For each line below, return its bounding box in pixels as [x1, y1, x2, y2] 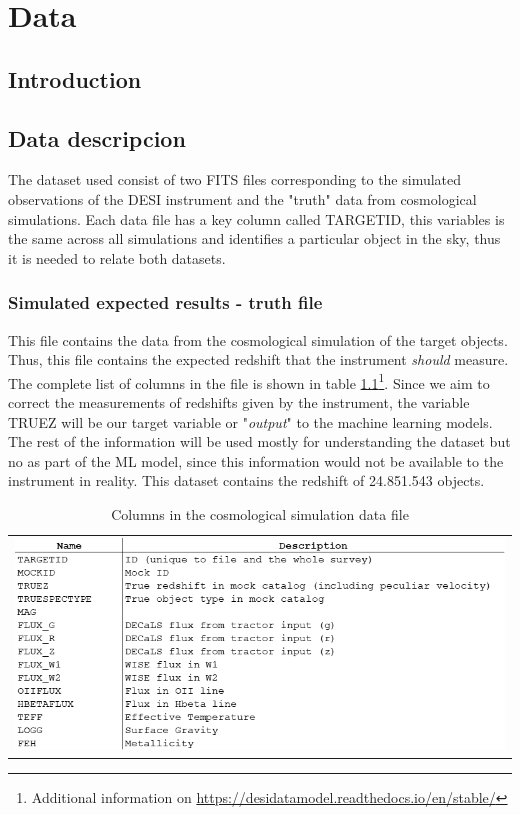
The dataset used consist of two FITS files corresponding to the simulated [8, 169, 462, 190]
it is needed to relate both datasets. [8, 247, 226, 268]
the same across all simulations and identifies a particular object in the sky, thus [8, 228, 501, 249]
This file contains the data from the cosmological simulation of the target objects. [8, 329, 508, 350]
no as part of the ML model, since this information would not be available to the [8, 450, 504, 471]
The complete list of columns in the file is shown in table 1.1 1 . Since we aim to [8, 369, 490, 393]
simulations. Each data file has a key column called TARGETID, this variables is [8, 208, 505, 229]
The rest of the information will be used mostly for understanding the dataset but [8, 431, 511, 452]
